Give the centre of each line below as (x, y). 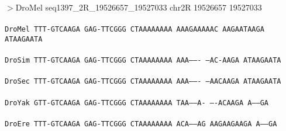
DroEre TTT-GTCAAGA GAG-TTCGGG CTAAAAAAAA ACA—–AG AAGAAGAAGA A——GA (141, 124)
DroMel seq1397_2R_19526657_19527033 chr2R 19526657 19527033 (139, 7)
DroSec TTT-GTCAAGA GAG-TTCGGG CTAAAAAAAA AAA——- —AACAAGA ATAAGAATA (143, 82)
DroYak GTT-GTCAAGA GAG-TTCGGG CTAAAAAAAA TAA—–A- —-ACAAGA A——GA (137, 103)
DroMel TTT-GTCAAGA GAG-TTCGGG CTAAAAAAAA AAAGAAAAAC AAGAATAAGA (135, 30)
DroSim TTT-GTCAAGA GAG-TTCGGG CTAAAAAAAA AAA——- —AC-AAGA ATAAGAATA (143, 61)
